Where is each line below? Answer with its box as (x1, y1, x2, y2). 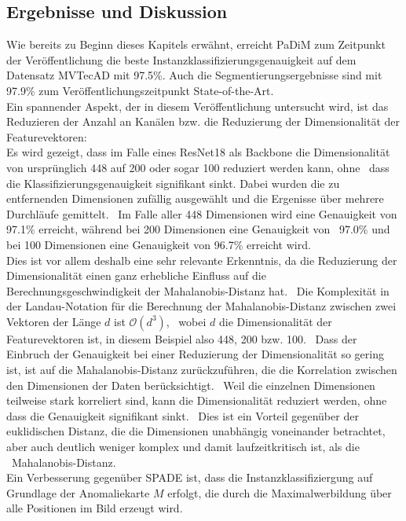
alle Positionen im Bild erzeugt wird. (6, 500, 183, 516)
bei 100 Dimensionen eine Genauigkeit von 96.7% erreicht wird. (6, 236, 311, 252)
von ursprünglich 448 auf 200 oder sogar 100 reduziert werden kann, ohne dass (6, 159, 390, 175)
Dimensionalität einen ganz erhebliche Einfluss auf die (6, 267, 266, 284)
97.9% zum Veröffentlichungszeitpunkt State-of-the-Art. (6, 82, 274, 98)
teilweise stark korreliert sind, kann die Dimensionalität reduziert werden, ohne (6, 392, 387, 409)
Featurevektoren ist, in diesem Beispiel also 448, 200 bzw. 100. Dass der (6, 330, 357, 347)
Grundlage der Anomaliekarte (6, 484, 150, 501)
